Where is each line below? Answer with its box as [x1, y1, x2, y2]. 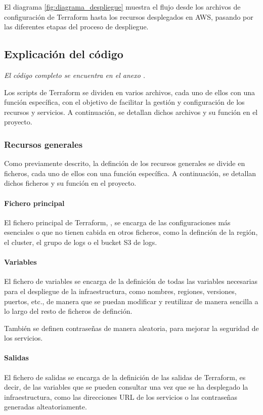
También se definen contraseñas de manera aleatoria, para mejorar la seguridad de [4, 322, 259, 333]
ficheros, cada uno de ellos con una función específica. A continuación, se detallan [4, 168, 256, 178]
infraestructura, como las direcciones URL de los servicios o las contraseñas [4, 391, 237, 402]
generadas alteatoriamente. [4, 401, 87, 412]
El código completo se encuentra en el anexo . [4, 69, 146, 80]
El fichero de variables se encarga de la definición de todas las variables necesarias [4, 276, 257, 286]
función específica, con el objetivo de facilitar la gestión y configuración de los [4, 97, 245, 107]
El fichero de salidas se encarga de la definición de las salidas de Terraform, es [4, 371, 246, 382]
